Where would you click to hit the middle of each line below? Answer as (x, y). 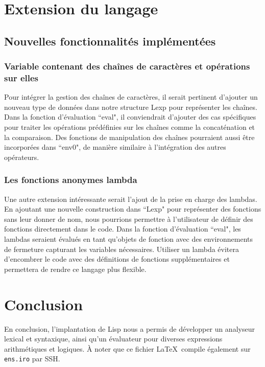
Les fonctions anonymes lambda (71, 180)
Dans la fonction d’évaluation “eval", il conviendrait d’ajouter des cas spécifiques (130, 117)
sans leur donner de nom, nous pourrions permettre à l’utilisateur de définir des (129, 219)
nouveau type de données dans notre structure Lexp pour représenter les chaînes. (131, 107)
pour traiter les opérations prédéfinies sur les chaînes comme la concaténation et (130, 127)
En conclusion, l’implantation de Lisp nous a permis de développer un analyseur (129, 328)
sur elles (21, 78)
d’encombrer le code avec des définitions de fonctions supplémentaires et (117, 259)
